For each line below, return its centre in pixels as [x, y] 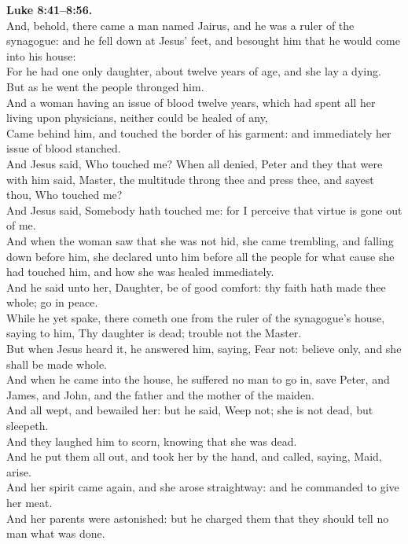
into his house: [41, 55]
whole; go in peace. [52, 302]
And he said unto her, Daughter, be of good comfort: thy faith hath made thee [196, 287]
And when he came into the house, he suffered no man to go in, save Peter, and [198, 379]
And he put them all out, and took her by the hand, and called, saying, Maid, [194, 456]
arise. [19, 471]
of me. [21, 225]
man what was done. [56, 533]
